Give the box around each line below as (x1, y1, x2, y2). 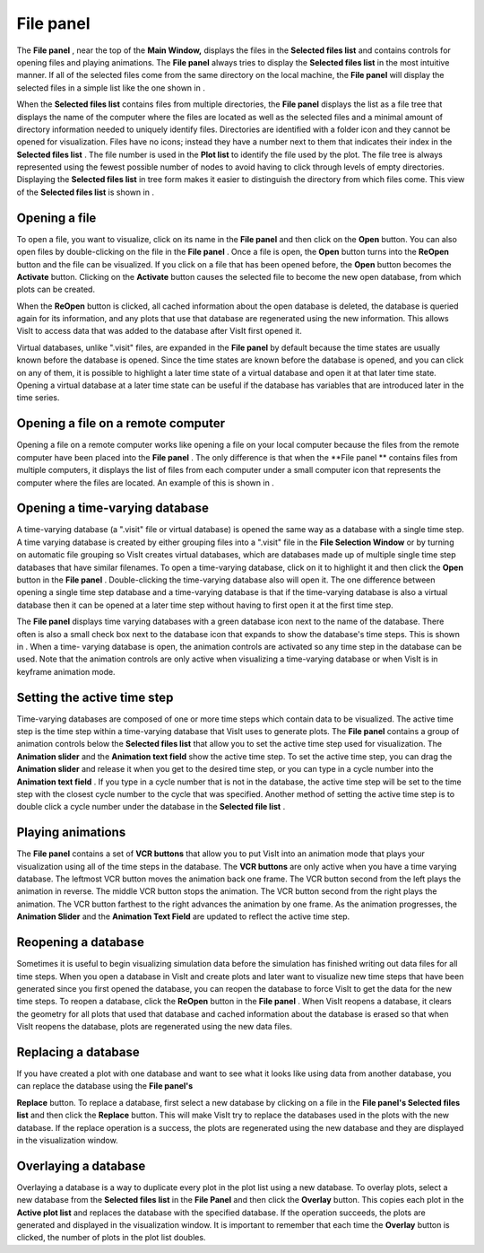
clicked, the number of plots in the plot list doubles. (16, 1232, 206, 1243)
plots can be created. (16, 284, 96, 295)
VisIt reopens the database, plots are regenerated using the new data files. (16, 1021, 293, 1032)
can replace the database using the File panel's (16, 1081, 193, 1091)
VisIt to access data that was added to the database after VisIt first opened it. (16, 326, 302, 337)
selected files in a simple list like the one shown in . (16, 82, 205, 93)
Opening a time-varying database (16, 501, 210, 516)
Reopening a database (16, 934, 145, 951)
